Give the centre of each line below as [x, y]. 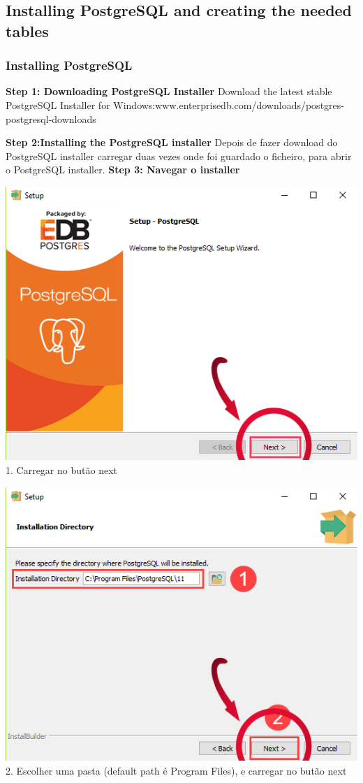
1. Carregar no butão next [61, 470]
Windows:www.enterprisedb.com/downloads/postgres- [229, 105]
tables [27, 30]
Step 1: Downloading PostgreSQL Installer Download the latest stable [169, 91]
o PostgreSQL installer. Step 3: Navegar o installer [123, 170]
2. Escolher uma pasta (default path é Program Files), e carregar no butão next [176, 770]
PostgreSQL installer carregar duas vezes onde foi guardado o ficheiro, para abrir [179, 156]
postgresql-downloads [51, 118]
